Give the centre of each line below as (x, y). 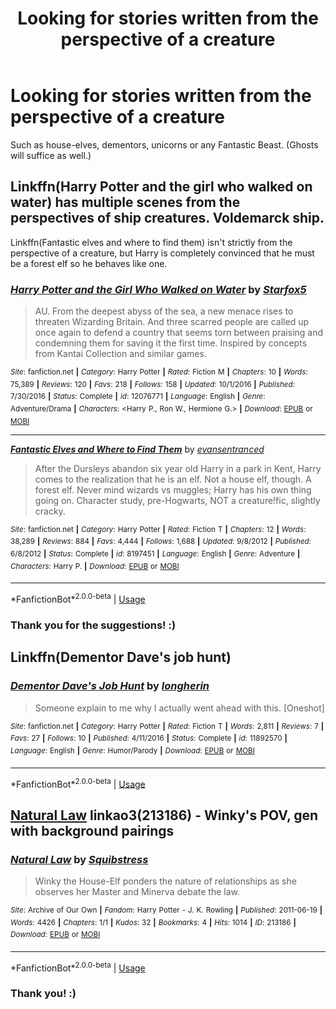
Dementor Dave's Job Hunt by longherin (110, 686)
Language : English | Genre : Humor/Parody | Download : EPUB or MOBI (132, 750)
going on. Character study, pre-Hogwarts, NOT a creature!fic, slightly (177, 500)
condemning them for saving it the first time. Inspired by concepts (171, 343)
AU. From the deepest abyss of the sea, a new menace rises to (164, 311)
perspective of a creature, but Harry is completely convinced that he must (162, 253)
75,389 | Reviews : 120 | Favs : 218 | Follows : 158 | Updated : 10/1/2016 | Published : (152, 384)
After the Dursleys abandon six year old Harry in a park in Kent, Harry (178, 468)
